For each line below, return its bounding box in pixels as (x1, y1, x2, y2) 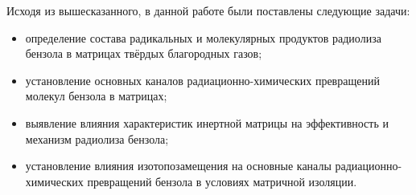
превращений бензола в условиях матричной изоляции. (87, 173, 357, 189)
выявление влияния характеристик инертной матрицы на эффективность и (25, 114, 389, 131)
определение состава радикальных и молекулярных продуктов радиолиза (25, 29, 381, 46)
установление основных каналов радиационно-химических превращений (25, 71, 380, 88)
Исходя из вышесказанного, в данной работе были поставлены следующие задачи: (6, 2, 410, 18)
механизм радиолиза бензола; (25, 130, 169, 147)
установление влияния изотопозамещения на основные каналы (25, 157, 332, 174)
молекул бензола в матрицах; (25, 87, 167, 104)
